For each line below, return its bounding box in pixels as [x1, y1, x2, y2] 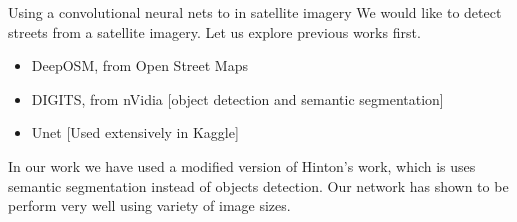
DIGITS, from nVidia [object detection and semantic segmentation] [31, 88, 444, 109]
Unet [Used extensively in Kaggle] [31, 122, 239, 143]
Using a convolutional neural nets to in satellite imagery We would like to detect [8, 2, 502, 22]
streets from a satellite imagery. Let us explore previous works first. [8, 21, 421, 42]
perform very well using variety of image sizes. [8, 195, 291, 216]
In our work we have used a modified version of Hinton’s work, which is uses [8, 155, 476, 176]
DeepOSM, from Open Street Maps [31, 55, 248, 76]
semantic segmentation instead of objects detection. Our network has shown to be [8, 175, 509, 196]
